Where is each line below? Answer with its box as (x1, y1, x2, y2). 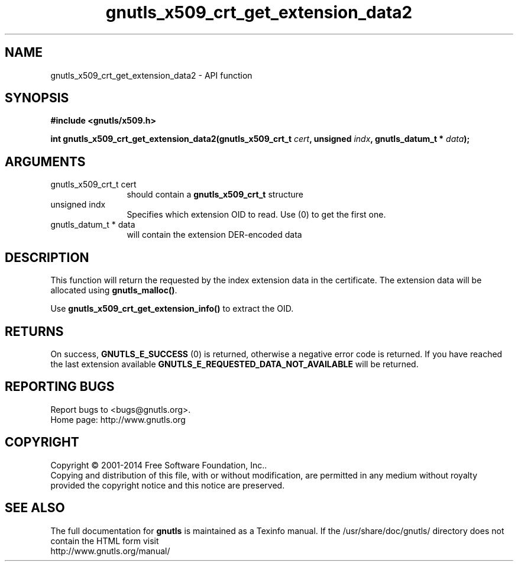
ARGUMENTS (5, 154, 86, 169)
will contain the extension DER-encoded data (127, 229, 302, 240)
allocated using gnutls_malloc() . (50, 285, 177, 296)
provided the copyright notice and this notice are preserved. (50, 480, 285, 490)
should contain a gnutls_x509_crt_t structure (127, 189, 303, 200)
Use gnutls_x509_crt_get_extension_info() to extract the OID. (50, 303, 294, 314)
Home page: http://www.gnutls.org (50, 414, 186, 425)
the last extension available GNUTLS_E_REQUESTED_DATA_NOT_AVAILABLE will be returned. (50, 358, 419, 369)
